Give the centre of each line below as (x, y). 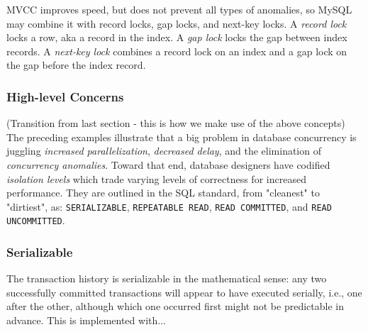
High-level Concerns (65, 96)
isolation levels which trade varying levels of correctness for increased (156, 178)
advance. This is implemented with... (86, 320)
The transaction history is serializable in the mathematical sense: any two (167, 278)
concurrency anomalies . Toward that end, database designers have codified (168, 164)
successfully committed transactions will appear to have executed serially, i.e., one (184, 292)
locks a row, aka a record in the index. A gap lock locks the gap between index (177, 37)
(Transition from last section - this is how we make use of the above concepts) (176, 123)
